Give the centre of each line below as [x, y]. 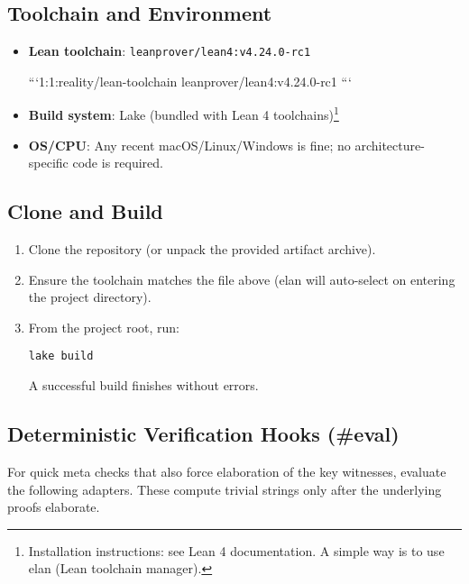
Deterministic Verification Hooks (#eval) [203, 434]
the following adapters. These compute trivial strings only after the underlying [225, 489]
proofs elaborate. [54, 507]
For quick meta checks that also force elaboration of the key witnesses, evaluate [227, 471]
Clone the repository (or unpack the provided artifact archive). [202, 249]
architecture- [390, 145]
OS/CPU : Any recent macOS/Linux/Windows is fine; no [189, 145]
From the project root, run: [104, 327]
